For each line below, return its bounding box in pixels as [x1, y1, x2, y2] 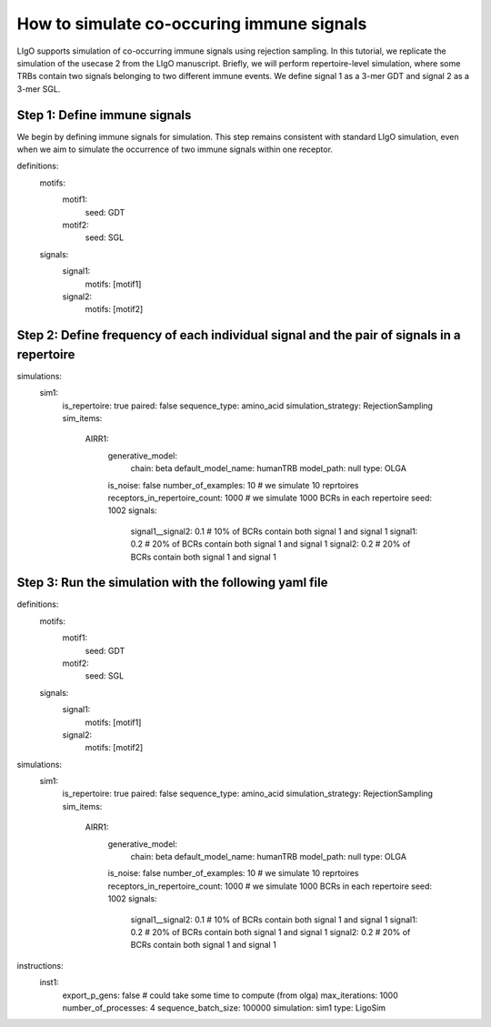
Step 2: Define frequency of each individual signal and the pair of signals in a [16, 327, 461, 343]
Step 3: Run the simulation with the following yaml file [16, 575, 328, 590]
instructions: [16, 960, 64, 971]
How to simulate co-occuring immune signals [16, 14, 367, 34]
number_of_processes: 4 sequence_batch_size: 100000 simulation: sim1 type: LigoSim [62, 1002, 386, 1013]
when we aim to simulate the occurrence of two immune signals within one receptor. [16, 144, 334, 155]
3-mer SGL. [16, 83, 61, 95]
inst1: [39, 977, 59, 988]
